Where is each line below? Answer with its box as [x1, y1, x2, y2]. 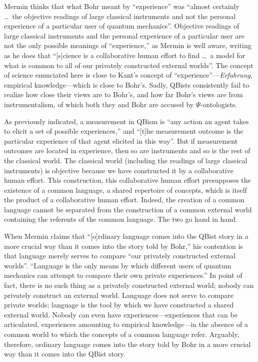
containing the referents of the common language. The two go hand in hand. [4, 214, 237, 224]
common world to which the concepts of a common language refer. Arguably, [4, 329, 239, 339]
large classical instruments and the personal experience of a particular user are [4, 30, 245, 41]
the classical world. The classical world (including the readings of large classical [4, 155, 247, 165]
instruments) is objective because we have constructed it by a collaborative [4, 165, 233, 175]
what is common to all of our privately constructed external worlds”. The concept [4, 60, 253, 70]
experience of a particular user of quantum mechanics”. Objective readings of [4, 21, 239, 31]
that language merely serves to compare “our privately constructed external [4, 250, 235, 261]
